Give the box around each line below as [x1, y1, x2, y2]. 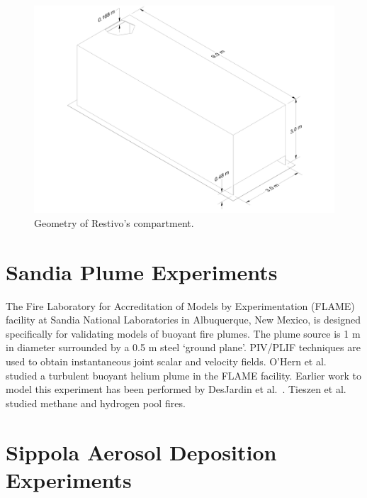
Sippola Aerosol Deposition [6, 437, 277, 466]
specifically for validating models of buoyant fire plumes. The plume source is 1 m [6, 326, 361, 341]
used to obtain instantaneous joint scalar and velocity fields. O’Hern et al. [6, 354, 327, 369]
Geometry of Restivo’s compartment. [34, 215, 194, 230]
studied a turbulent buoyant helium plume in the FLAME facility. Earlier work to [6, 367, 361, 382]
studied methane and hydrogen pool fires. [6, 395, 186, 410]
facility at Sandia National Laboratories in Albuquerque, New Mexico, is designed [6, 312, 361, 327]
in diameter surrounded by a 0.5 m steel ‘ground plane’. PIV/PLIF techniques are [6, 340, 361, 355]
